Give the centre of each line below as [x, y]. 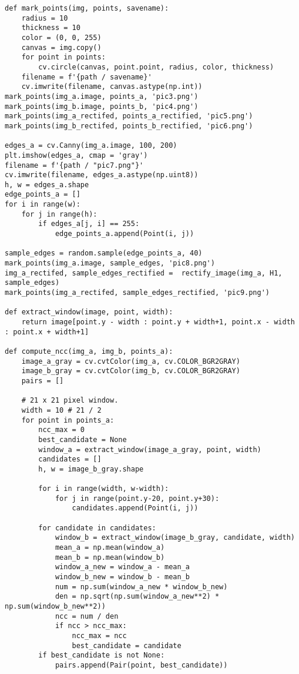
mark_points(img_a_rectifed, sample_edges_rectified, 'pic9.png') [137, 293]
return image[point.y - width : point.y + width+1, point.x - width [158, 322]
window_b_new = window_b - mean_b [122, 577]
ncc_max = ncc [99, 636]
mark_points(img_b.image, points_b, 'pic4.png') [102, 106]
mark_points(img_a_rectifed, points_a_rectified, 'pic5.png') [129, 116]
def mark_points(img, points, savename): [87, 8]
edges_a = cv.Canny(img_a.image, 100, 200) [91, 146]
